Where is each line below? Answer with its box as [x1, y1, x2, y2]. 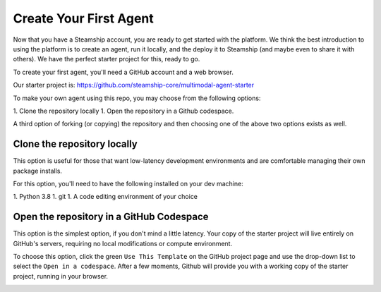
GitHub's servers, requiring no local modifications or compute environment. [13, 239, 233, 248]
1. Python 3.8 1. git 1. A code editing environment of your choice [13, 193, 198, 201]
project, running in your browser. [13, 272, 109, 280]
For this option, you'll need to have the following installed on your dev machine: [13, 179, 243, 188]
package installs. [13, 166, 63, 175]
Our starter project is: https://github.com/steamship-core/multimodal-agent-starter [13, 81, 255, 90]
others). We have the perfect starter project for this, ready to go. [13, 55, 200, 63]
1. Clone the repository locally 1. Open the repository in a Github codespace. [13, 107, 234, 115]
